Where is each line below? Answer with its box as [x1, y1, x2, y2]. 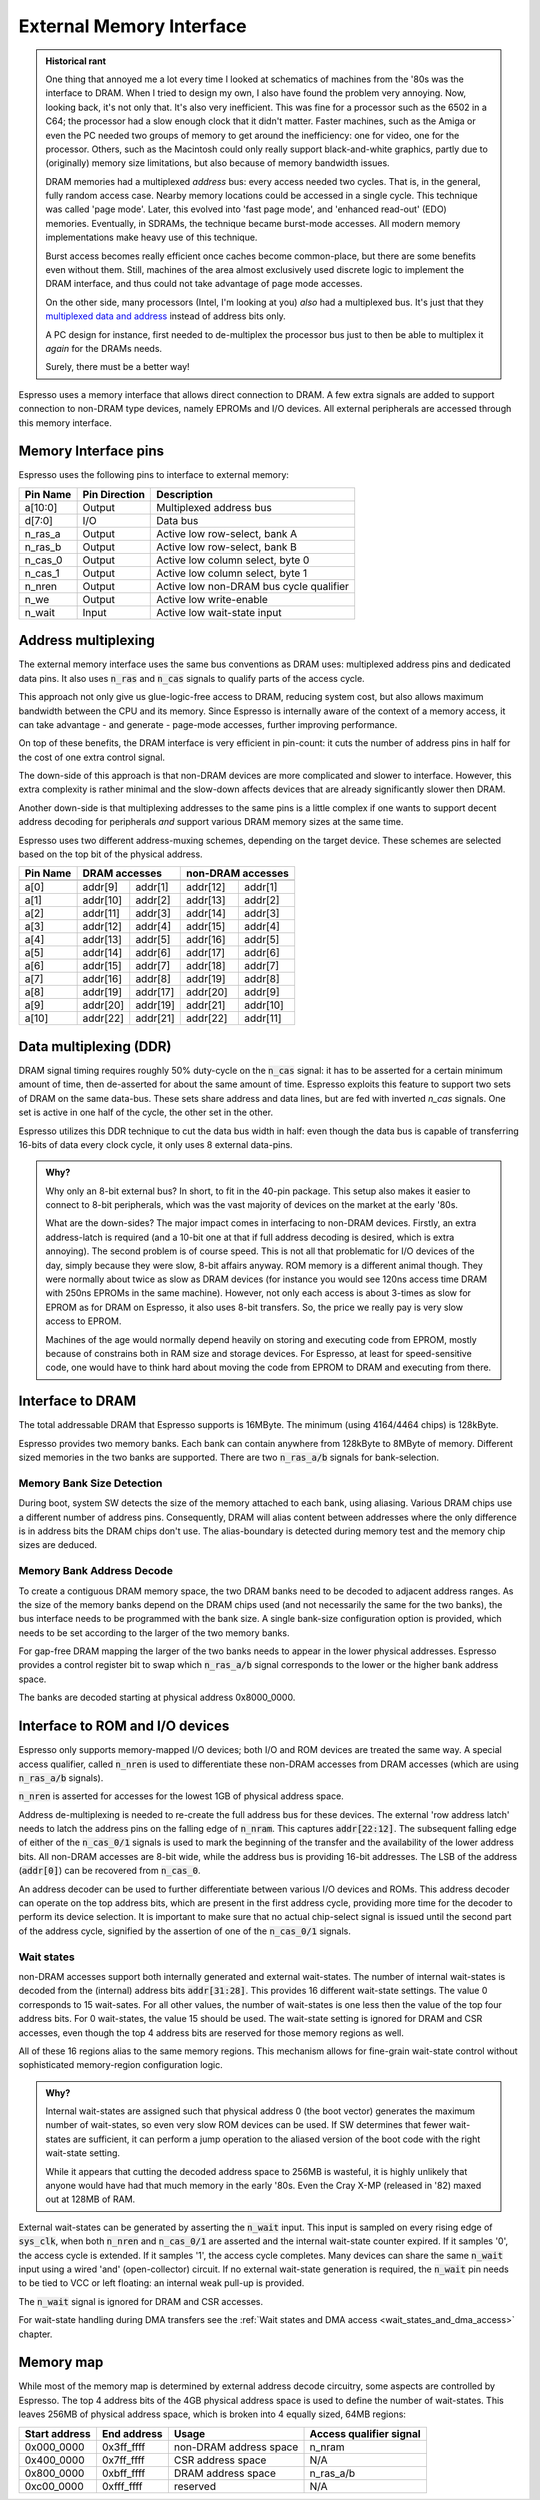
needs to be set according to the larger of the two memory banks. [18, 1626, 290, 1639]
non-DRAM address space [173, 2440, 299, 2454]
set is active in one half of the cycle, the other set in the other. [18, 1106, 274, 1119]
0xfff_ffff [101, 2479, 143, 2493]
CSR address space [173, 2453, 267, 2467]
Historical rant [45, 55, 107, 67]
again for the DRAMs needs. [45, 342, 163, 354]
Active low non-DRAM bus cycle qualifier [156, 579, 350, 593]
